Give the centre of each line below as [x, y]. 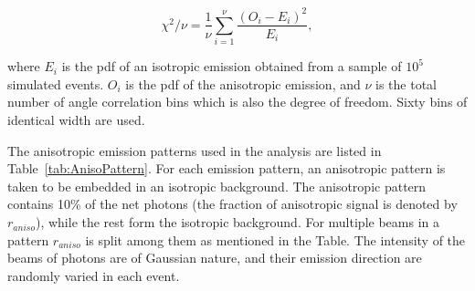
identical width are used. [76, 120]
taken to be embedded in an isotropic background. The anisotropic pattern [217, 186]
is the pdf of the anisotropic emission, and [243, 83]
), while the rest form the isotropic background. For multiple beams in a [237, 222]
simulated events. [56, 83]
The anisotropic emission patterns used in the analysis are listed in [195, 150]
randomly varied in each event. [94, 275]
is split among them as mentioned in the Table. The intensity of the [275, 239]
